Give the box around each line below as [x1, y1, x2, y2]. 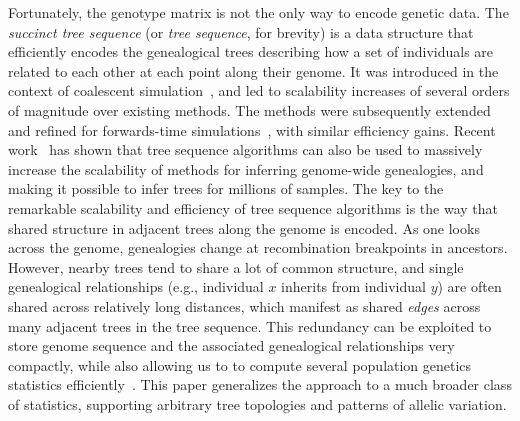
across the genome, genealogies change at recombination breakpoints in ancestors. [8, 237, 508, 258]
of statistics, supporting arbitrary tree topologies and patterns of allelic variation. [8, 393, 507, 414]
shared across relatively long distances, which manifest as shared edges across [8, 295, 481, 316]
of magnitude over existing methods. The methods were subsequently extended [8, 99, 491, 120]
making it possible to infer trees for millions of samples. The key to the [8, 178, 444, 199]
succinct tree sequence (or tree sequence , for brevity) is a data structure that [8, 21, 474, 42]
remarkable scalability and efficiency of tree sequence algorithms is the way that [8, 197, 499, 218]
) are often [437, 276, 502, 297]
